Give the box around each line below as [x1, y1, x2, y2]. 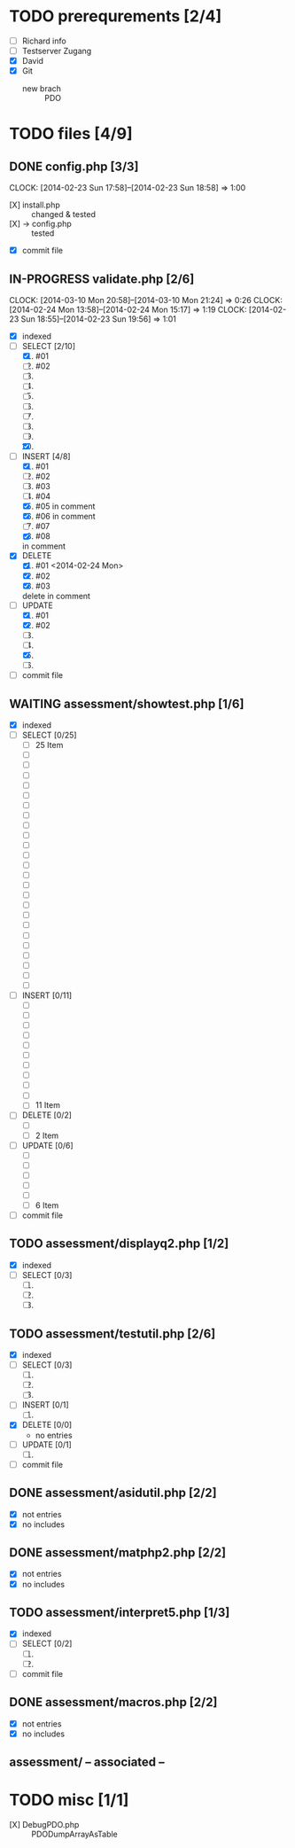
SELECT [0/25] [21, 729, 77, 740]
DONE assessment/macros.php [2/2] [9, 1695, 218, 1710]
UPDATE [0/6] [21, 1140, 74, 1150]
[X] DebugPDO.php [9, 1819, 80, 1829]
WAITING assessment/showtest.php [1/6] [9, 696, 245, 711]
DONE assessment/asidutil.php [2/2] [9, 1485, 217, 1501]
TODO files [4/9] [9, 124, 133, 144]
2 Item [35, 1130, 59, 1141]
